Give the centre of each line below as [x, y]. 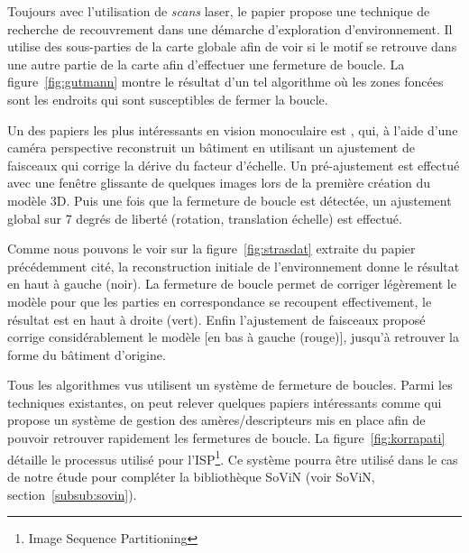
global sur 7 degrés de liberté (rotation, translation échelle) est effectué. [205, 218]
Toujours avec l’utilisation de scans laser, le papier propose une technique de [219, 11]
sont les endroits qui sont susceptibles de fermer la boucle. [168, 99]
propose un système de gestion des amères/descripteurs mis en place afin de [216, 420]
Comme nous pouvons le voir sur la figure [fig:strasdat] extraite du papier [212, 249]
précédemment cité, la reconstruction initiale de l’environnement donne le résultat [234, 266]
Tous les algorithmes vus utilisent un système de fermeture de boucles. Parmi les [230, 385]
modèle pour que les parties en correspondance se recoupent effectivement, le [220, 301]
